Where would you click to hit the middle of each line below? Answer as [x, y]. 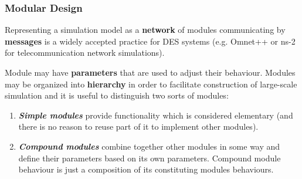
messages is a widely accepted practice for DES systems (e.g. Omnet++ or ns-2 [150, 41]
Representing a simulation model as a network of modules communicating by [145, 30]
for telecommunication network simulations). [85, 53]
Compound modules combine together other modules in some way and [149, 146]
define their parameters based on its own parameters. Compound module [150, 158]
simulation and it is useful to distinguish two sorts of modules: [117, 95]
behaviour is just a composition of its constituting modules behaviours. [146, 169]
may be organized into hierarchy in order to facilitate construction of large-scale [151, 84]
